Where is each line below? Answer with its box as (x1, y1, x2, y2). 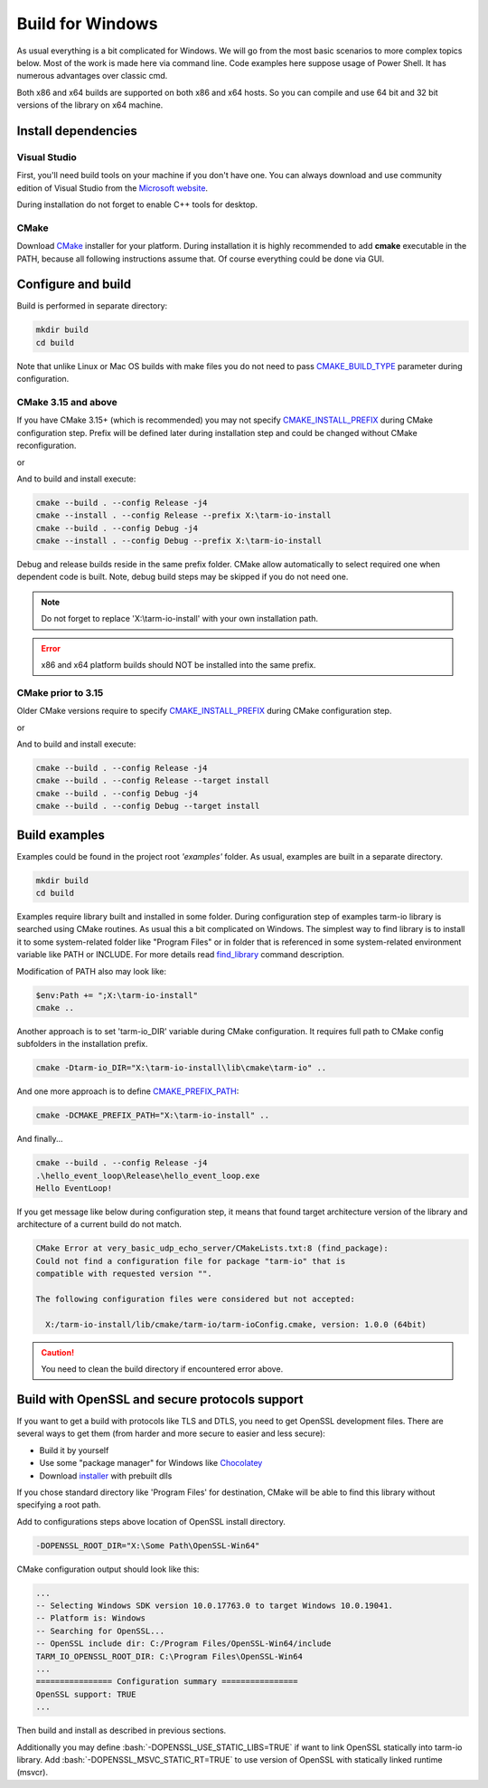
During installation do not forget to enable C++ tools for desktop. (16, 199, 258, 210)
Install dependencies (16, 123, 137, 138)
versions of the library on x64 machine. (16, 100, 164, 110)
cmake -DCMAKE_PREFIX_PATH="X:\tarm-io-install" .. (35, 1110, 270, 1121)
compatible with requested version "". (35, 1269, 212, 1279)
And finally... (16, 1134, 63, 1145)
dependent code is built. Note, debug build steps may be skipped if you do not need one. (16, 571, 349, 583)
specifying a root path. (16, 1499, 101, 1510)
